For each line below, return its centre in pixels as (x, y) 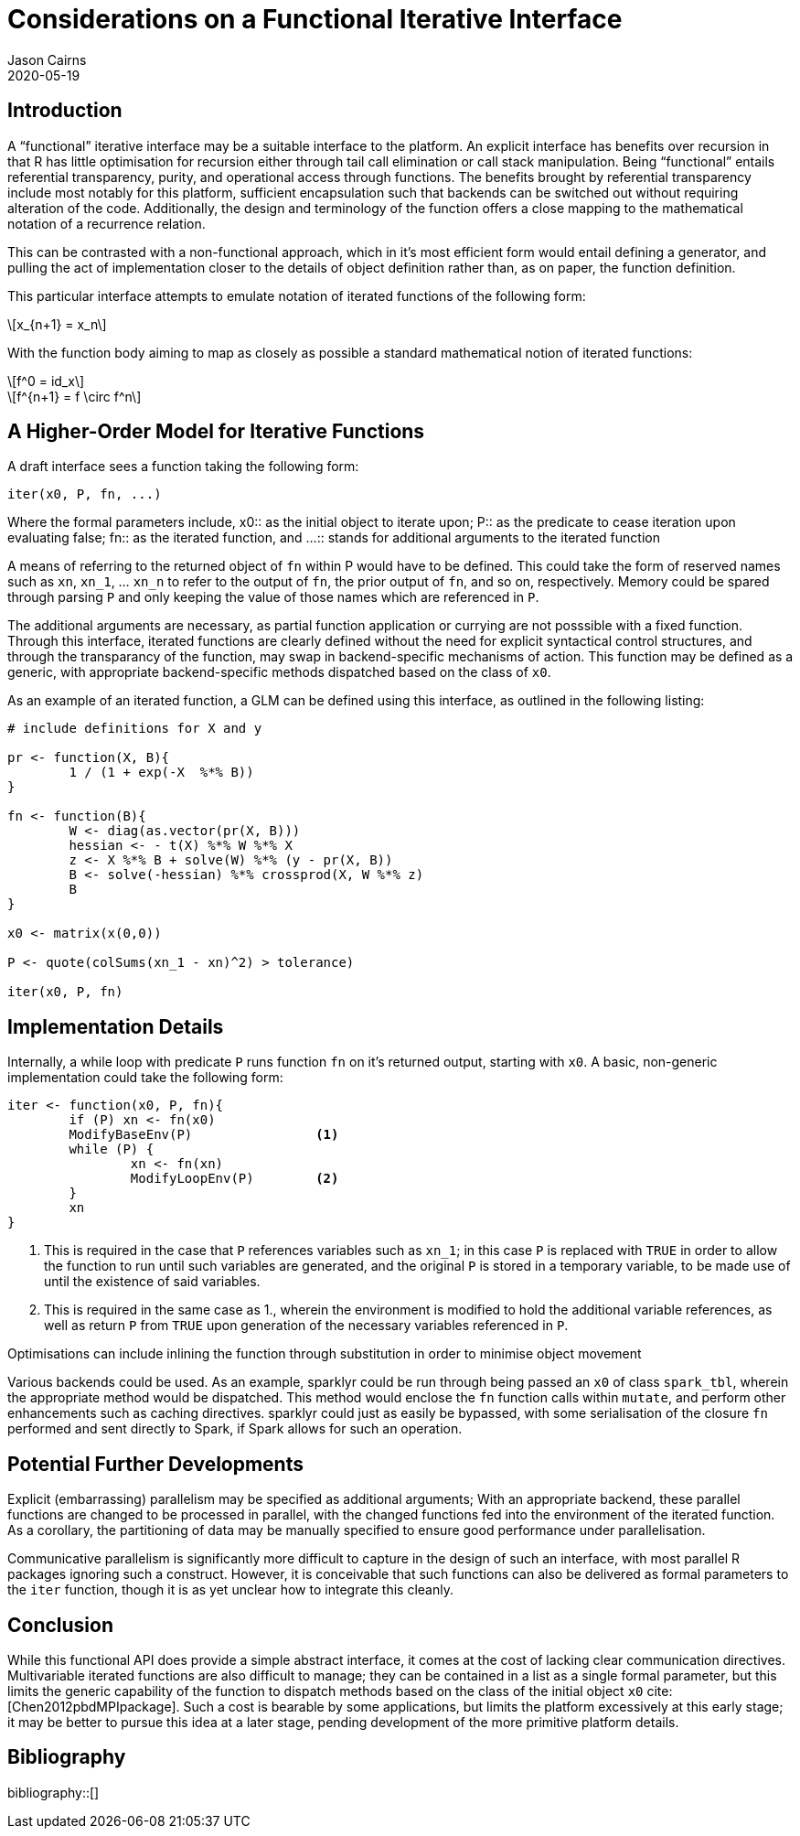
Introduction (65, 111)
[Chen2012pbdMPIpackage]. (94, 1706)
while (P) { (112, 1149)
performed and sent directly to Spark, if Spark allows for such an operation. (235, 1429)
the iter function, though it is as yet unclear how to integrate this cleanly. (230, 1590)
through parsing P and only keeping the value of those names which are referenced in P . (273, 597)
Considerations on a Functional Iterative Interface (315, 19)
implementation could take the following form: (145, 1078)
